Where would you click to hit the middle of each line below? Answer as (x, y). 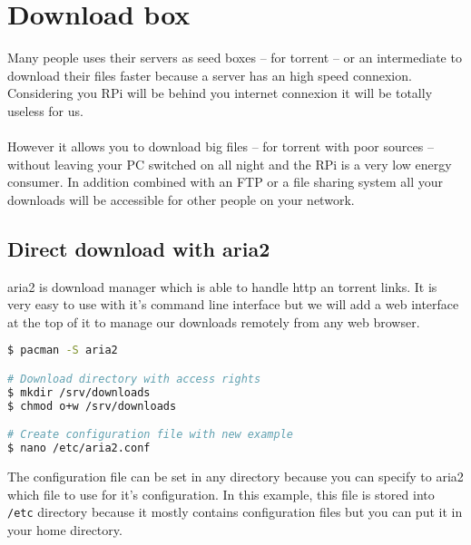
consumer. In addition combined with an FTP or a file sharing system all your (225, 182)
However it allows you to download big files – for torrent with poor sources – (221, 146)
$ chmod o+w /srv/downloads (92, 406)
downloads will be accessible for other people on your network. (181, 199)
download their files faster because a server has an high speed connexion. (210, 75)
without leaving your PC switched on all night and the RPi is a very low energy (230, 164)
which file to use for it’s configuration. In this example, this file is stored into (221, 494)
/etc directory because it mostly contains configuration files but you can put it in (235, 512)
